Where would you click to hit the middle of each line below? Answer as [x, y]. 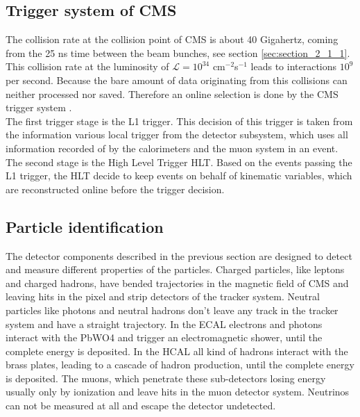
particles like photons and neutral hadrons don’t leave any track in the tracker [172, 310]
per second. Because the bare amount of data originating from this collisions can [177, 80]
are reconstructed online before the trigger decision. [115, 189]
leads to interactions [294, 66]
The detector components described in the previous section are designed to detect [179, 255]
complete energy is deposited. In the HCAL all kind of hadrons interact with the [177, 351]
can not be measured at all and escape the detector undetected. [141, 406]
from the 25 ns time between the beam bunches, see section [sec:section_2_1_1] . [178, 52]
